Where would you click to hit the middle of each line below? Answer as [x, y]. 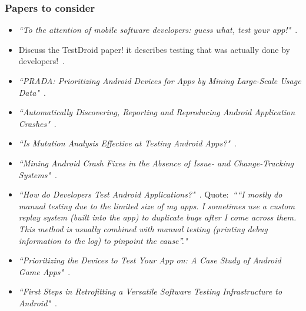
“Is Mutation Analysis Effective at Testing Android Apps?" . [127, 143]
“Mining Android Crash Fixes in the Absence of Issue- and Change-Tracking [156, 163]
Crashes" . [37, 123]
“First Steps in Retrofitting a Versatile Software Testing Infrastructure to [150, 291]
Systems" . [38, 174]
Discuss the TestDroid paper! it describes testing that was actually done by [154, 49]
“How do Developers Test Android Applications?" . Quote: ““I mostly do [150, 194]
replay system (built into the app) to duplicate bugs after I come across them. [157, 217]
